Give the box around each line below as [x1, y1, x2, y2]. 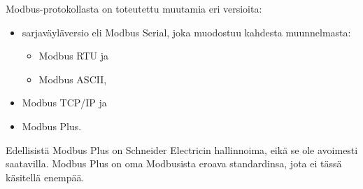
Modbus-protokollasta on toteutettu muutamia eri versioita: [6, 1, 262, 15]
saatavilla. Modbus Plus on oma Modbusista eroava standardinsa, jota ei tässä [6, 156, 342, 171]
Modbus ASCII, [38, 71, 107, 86]
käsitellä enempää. [6, 169, 85, 184]
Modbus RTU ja [38, 48, 109, 63]
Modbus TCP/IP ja [22, 95, 107, 110]
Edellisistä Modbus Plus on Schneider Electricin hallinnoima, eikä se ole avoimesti [6, 142, 358, 157]
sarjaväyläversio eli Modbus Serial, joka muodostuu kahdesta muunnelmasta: [22, 24, 351, 39]
